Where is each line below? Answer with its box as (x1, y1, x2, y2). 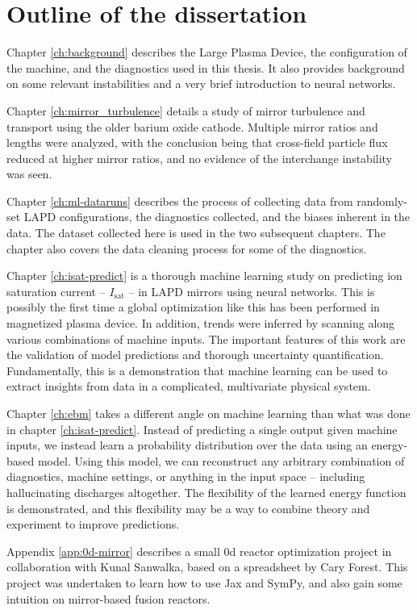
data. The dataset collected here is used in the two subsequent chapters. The (6, 224, 386, 241)
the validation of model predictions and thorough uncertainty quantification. (6, 346, 384, 363)
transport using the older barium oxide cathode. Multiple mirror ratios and (6, 118, 378, 135)
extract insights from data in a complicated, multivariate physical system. (6, 378, 371, 395)
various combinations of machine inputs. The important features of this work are (6, 330, 406, 347)
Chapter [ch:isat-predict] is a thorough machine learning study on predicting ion (6, 267, 402, 284)
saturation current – (6, 282, 106, 299)
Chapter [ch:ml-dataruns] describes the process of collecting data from (6, 192, 353, 209)
